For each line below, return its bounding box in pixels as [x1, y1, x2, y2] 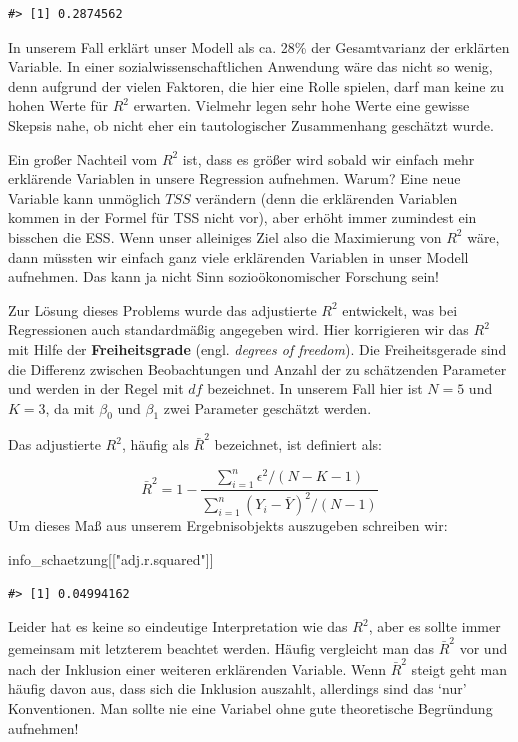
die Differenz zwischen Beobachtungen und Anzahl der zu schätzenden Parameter [8, 358, 507, 379]
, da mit [45, 397, 95, 418]
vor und [459, 637, 508, 658]
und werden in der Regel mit [8, 378, 184, 399]
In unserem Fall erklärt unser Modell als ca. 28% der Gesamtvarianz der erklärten [8, 36, 510, 57]
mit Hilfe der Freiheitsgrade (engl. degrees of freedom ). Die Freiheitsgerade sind [8, 338, 507, 359]
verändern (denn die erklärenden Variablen [195, 187, 458, 208]
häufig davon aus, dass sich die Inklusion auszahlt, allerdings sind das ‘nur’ [8, 678, 467, 699]
